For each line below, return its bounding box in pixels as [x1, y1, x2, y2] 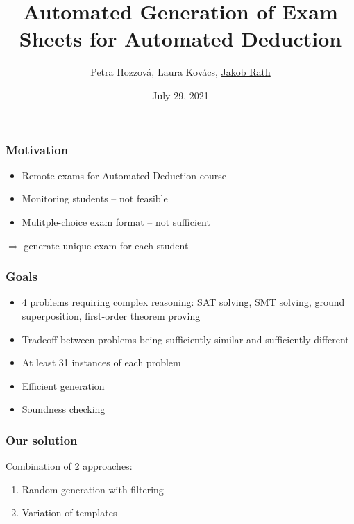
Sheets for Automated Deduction [19, 24, 342, 53]
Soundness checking [22, 402, 106, 416]
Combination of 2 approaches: [6, 459, 133, 473]
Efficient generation [22, 378, 105, 393]
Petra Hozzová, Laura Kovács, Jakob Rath [90, 65, 271, 79]
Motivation [6, 140, 69, 158]
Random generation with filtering [22, 482, 164, 496]
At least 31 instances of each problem [22, 355, 181, 370]
